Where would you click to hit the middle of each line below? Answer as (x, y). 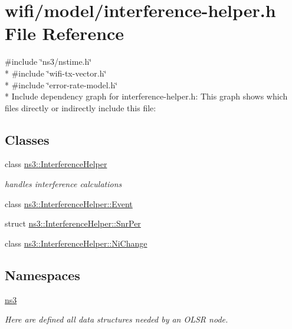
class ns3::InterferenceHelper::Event (69, 203)
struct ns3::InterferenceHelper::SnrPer (73, 223)
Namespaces (42, 275)
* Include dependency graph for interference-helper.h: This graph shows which (146, 96)
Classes (27, 139)
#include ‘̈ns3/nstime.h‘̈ (48, 62)
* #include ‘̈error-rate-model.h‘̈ (61, 84)
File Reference (65, 33)
